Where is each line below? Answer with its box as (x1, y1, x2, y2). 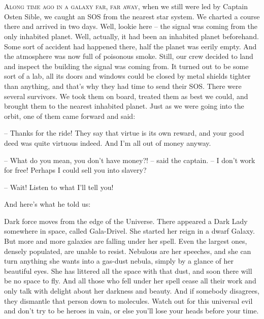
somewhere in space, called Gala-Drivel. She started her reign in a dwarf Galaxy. (4, 226, 255, 236)
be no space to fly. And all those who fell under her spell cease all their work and (4, 275, 256, 286)
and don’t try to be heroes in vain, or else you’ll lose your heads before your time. (4, 305, 259, 316)
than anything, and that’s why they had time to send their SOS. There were (4, 80, 242, 91)
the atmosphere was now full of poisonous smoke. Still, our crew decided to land (4, 51, 253, 61)
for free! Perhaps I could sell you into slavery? (4, 165, 147, 175)
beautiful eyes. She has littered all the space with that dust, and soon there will (4, 265, 252, 276)
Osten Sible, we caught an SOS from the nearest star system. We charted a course (4, 11, 260, 21)
